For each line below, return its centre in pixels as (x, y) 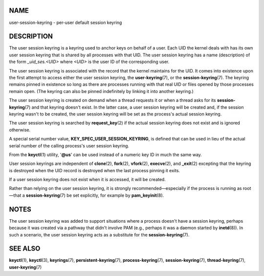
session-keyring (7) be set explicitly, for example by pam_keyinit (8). (95, 195)
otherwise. (20, 130)
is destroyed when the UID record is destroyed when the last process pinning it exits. (95, 170)
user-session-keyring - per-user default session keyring (66, 23)
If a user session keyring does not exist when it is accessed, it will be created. (87, 180)
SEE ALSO (25, 249)
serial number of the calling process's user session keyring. (69, 146)
